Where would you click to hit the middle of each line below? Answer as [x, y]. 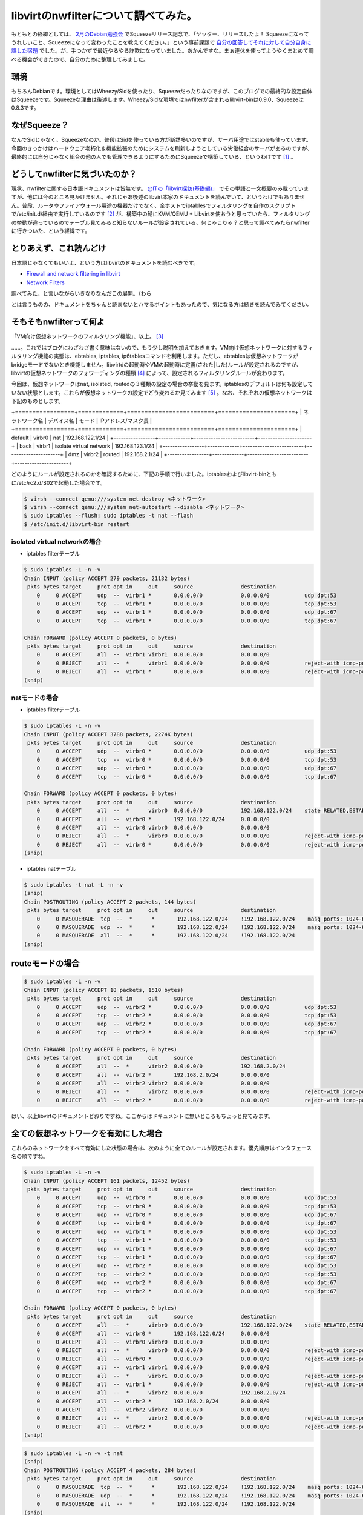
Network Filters [45, 282]
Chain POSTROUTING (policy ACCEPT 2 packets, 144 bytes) [110, 902]
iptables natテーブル [51, 869]
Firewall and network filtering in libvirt [73, 274]
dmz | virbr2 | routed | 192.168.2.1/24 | [115, 454]
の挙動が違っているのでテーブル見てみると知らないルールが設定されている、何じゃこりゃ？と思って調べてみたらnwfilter [160, 222]
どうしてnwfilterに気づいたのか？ [74, 174]
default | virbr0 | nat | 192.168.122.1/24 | [60, 438]
